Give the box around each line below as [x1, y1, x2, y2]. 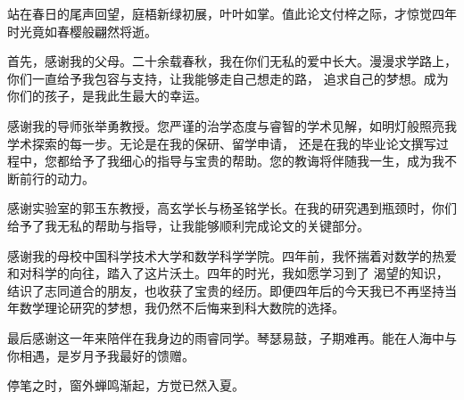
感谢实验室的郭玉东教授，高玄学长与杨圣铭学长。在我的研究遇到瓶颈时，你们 [7, 199, 457, 217]
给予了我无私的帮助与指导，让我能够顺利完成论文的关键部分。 [7, 216, 369, 234]
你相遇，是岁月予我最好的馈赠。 [7, 346, 195, 364]
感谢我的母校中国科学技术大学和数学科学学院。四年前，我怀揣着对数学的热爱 [7, 246, 457, 265]
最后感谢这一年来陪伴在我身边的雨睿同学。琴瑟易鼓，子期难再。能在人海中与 [7, 328, 457, 347]
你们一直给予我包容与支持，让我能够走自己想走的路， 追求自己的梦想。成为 [7, 69, 449, 87]
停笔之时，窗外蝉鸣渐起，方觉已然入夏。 [7, 376, 244, 395]
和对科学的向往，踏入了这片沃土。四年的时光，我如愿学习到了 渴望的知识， [7, 264, 449, 282]
